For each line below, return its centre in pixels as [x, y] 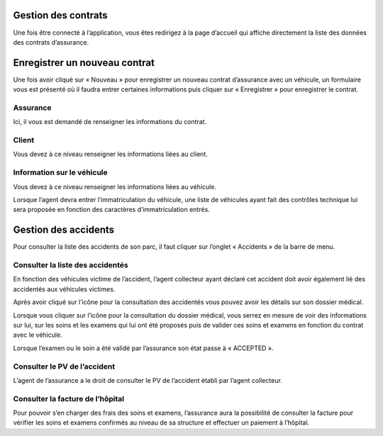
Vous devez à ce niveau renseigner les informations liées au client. [111, 154]
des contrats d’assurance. [51, 42]
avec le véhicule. [38, 335]
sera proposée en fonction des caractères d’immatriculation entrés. [112, 210]
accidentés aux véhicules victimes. [64, 289]
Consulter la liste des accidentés [71, 265]
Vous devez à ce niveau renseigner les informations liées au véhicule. [115, 186]
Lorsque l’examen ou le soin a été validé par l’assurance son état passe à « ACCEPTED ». [143, 348]
